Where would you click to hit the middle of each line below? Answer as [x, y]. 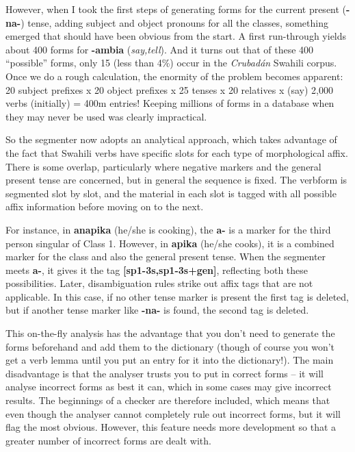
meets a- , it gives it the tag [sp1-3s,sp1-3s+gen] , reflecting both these [157, 269]
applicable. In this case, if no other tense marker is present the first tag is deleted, [177, 296]
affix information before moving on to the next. [105, 206]
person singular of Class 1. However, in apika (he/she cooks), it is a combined [170, 243]
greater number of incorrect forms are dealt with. [108, 440]
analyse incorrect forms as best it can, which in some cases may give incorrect [169, 387]
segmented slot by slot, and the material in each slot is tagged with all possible [171, 193]
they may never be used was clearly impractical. [106, 116]
